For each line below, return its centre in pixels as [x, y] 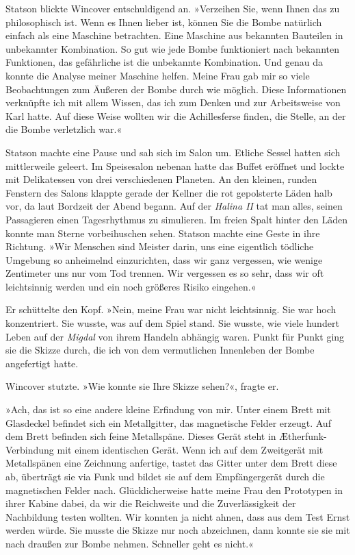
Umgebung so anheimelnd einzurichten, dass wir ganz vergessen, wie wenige [164, 259]
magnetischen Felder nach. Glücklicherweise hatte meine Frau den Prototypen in [174, 490]
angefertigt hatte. [42, 363]
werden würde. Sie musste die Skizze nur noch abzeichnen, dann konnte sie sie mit [178, 530]
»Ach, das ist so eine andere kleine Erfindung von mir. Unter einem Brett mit [168, 409]
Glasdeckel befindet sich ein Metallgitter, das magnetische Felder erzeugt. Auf [168, 422]
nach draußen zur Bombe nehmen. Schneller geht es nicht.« [130, 543]
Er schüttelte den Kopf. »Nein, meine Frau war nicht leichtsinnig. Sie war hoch [171, 309]
